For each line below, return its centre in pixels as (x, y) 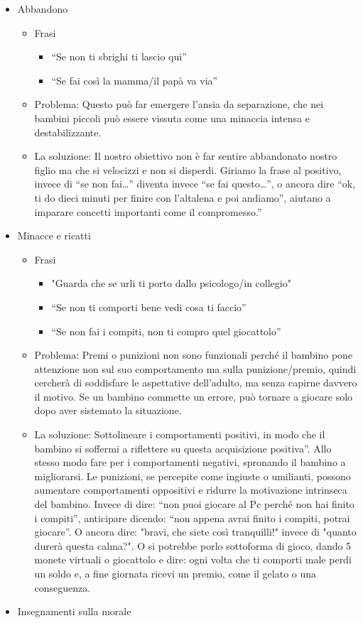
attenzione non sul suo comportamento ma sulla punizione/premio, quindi (195, 368)
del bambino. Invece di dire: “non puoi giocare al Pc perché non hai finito (194, 504)
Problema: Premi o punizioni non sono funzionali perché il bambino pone (194, 355)
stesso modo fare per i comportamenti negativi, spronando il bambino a (190, 462)
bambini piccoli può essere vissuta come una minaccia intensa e (172, 118)
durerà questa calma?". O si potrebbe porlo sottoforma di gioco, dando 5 (193, 545)
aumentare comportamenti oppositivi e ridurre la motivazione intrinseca (191, 490)
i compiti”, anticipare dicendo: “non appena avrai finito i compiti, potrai (192, 518)
